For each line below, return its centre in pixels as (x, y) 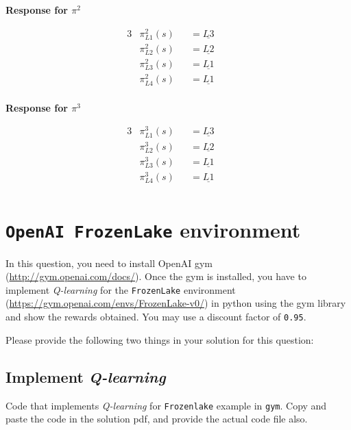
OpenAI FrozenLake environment (153, 229)
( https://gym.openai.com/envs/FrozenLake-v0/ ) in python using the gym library (176, 303)
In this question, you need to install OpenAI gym (109, 263)
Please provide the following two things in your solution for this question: (160, 339)
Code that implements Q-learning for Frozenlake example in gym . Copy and (166, 405)
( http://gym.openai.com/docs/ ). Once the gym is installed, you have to (156, 276)
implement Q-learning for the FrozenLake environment (121, 289)
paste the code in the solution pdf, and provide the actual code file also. (157, 419)
